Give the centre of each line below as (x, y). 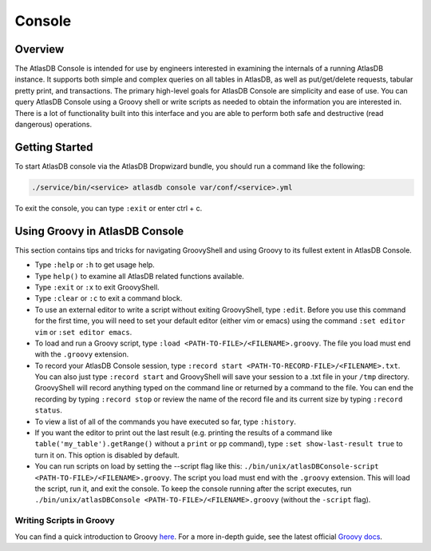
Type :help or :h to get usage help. (95, 265)
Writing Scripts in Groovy (65, 521)
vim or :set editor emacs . (83, 332)
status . (49, 410)
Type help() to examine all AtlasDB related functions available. (140, 276)
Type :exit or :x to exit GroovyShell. (97, 287)
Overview (40, 49)
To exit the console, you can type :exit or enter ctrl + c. (109, 208)
